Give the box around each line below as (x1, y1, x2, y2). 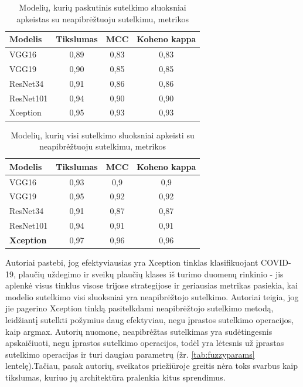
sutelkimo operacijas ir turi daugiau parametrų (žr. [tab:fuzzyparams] (5, 348, 255, 360)
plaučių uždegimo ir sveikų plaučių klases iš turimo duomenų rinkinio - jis (18, 267, 284, 280)
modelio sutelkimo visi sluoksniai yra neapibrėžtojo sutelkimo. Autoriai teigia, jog (5, 290, 299, 303)
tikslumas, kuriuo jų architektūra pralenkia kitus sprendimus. (5, 371, 226, 383)
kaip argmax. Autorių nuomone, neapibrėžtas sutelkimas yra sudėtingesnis (5, 325, 273, 337)
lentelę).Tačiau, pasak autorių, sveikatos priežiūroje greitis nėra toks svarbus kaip (5, 359, 298, 372)
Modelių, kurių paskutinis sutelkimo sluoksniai (19, 1, 186, 13)
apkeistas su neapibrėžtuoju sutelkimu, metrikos (16, 12, 189, 25)
